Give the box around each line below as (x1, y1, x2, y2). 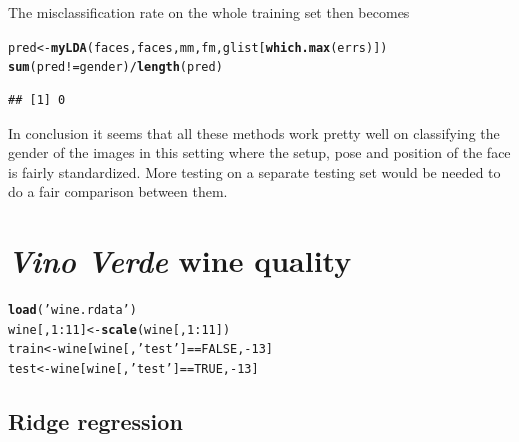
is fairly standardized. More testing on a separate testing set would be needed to (8, 161, 501, 182)
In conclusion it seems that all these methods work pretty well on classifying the (8, 122, 500, 143)
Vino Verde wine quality (8, 240, 352, 282)
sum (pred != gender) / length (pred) (8, 60, 223, 75)
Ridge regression (8, 406, 183, 437)
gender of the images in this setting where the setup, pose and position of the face (8, 142, 511, 163)
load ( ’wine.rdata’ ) (8, 303, 137, 317)
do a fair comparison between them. (8, 181, 228, 202)
